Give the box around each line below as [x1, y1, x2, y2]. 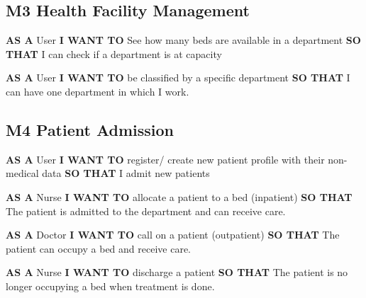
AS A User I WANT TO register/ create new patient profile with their [6, 151, 325, 166]
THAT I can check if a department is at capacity [6, 46, 222, 61]
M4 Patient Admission [6, 118, 174, 140]
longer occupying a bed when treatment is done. [6, 278, 215, 293]
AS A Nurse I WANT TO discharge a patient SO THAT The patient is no [6, 265, 348, 280]
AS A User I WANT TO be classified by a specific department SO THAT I [6, 70, 350, 85]
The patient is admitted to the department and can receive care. [6, 203, 286, 218]
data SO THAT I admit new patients [42, 166, 210, 180]
